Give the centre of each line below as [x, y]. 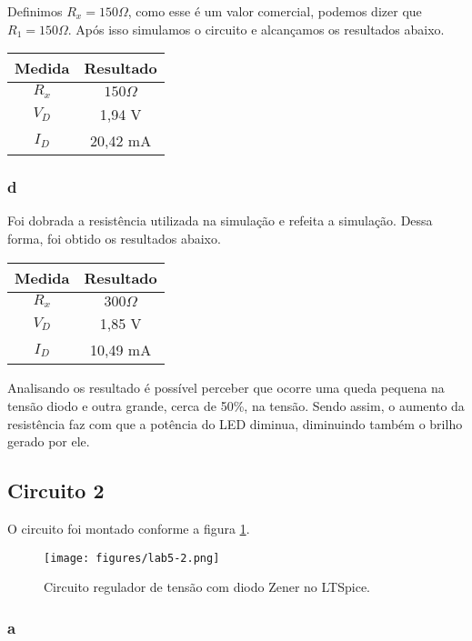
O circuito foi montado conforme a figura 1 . [129, 529]
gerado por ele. [49, 441]
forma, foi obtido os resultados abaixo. [114, 238]
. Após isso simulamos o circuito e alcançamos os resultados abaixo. [256, 29]
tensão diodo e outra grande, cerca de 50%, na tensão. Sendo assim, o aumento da [236, 406]
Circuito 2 [56, 491]
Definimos [35, 11]
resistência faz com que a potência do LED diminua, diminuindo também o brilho [235, 423]
